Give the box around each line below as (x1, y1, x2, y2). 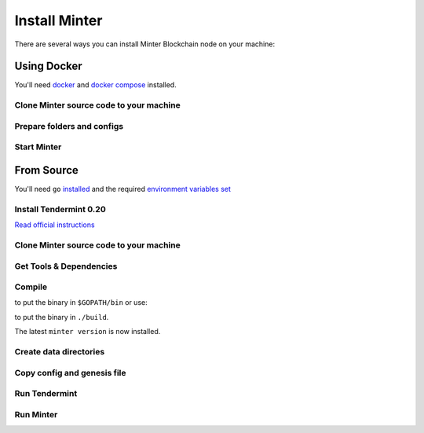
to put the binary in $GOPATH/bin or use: (14, 298, 148, 307)
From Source (14, 163, 79, 177)
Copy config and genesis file (14, 367, 126, 378)
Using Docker (14, 60, 82, 73)
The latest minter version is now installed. (14, 327, 161, 336)
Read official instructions (14, 220, 95, 229)
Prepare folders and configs (14, 120, 124, 131)
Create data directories (14, 347, 105, 357)
